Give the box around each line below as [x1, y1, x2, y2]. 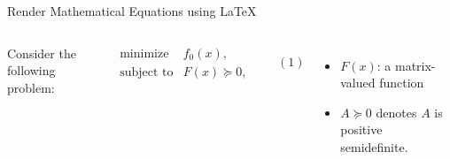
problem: [7, 78, 55, 96]
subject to [120, 65, 174, 79]
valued [340, 73, 376, 92]
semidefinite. [340, 137, 408, 155]
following [7, 61, 56, 79]
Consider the [7, 43, 76, 62]
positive [340, 120, 383, 139]
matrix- [394, 56, 436, 74]
